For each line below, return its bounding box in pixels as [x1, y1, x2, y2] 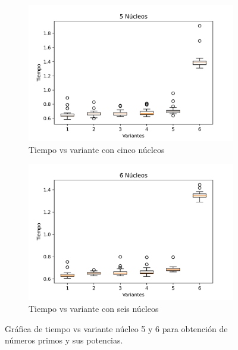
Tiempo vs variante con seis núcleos [29, 302, 159, 314]
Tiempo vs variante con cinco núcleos [29, 143, 165, 155]
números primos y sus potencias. [5, 334, 123, 346]
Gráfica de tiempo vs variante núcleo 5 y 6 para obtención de [5, 322, 228, 335]
